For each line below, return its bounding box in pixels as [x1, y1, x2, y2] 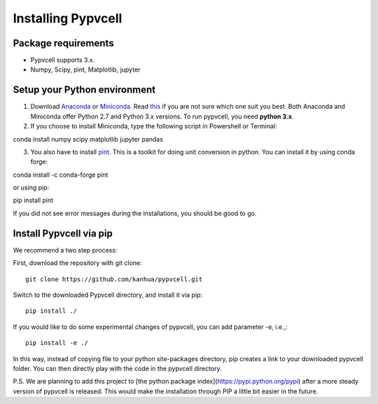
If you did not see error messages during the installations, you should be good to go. [13, 209, 257, 217]
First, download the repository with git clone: [13, 259, 143, 267]
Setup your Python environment [13, 84, 156, 96]
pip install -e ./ [25, 339, 89, 347]
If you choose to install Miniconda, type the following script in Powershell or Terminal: [30, 122, 278, 130]
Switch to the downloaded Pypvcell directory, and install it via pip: [13, 290, 203, 299]
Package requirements [13, 37, 115, 49]
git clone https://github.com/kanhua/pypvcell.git [25, 275, 203, 283]
